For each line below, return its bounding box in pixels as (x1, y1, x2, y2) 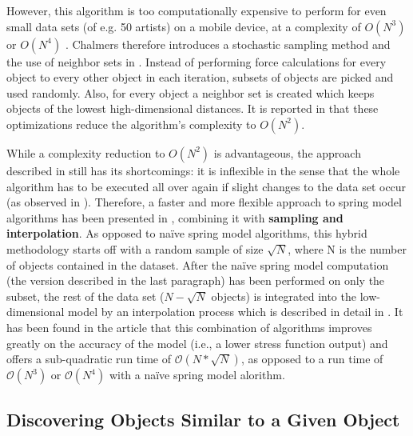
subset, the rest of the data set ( (6, 287, 165, 304)
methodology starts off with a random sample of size (6, 240, 264, 257)
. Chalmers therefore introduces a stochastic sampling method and (65, 35, 391, 52)
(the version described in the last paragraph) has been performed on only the (6, 272, 385, 289)
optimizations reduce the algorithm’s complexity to (6, 115, 256, 132)
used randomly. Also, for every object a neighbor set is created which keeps (6, 84, 375, 101)
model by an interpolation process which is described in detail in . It (68, 303, 403, 320)
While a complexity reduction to (6, 144, 165, 161)
